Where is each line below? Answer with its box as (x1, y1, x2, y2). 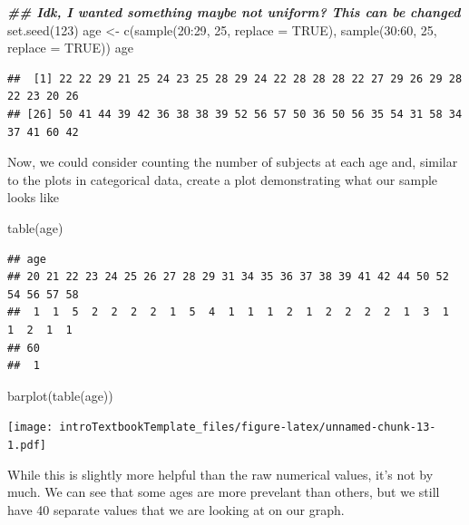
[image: (7, 421, 54, 434)
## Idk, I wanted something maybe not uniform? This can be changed (7, 3, 461, 21)
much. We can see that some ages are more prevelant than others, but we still (7, 482, 440, 501)
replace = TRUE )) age (7, 38, 133, 57)
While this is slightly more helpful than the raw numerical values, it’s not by (7, 464, 434, 483)
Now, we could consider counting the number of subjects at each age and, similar (7, 152, 458, 171)
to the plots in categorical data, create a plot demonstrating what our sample (7, 170, 438, 189)
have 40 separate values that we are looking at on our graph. (7, 500, 345, 519)
